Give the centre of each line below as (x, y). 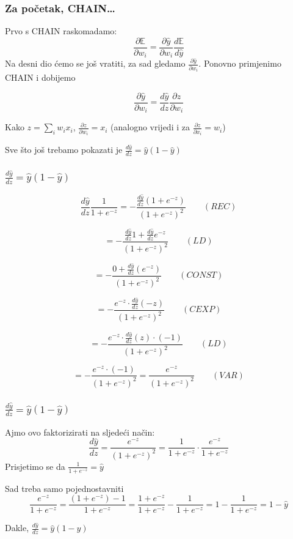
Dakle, (17, 528)
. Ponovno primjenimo (240, 63)
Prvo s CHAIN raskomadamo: (61, 31)
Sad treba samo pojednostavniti (64, 488)
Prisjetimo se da (35, 466)
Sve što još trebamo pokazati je (64, 150)
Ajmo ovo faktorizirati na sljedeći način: (80, 432)
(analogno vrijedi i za (150, 127)
